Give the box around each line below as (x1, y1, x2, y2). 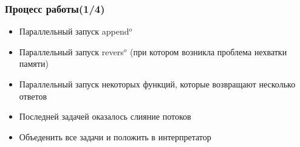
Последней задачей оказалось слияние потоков (19, 110, 191, 123)
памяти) (19, 57, 49, 70)
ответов (19, 89, 47, 102)
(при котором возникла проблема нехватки (129, 45, 287, 58)
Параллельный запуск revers (19, 45, 124, 58)
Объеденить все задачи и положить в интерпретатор (19, 130, 211, 143)
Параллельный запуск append (19, 25, 129, 38)
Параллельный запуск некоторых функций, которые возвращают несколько (19, 78, 296, 90)
